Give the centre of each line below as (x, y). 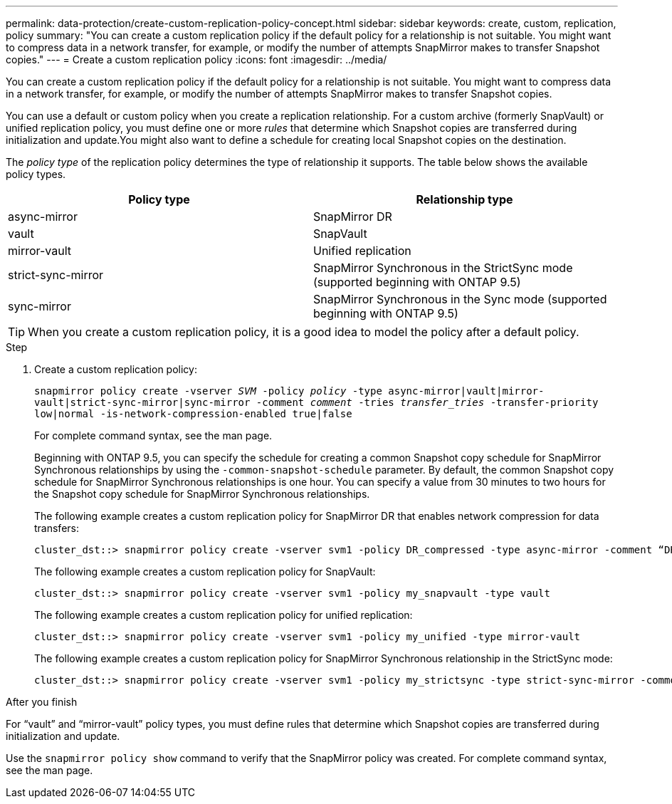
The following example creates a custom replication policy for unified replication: (224, 615)
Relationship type (464, 199)
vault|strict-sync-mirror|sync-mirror (142, 402)
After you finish (42, 702)
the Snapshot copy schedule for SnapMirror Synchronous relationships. (202, 494)
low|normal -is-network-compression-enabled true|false (193, 414)
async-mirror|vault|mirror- (466, 391)
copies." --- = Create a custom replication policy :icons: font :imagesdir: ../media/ (196, 59)
